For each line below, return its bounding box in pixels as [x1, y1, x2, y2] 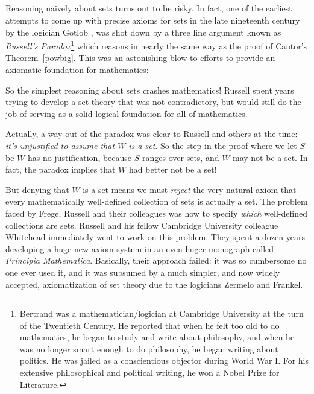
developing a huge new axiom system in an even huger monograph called [5, 242, 274, 255]
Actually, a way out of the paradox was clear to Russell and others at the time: [5, 127, 298, 140]
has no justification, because [27, 151, 132, 164]
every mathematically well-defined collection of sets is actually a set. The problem [5, 195, 308, 208]
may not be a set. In [233, 151, 308, 164]
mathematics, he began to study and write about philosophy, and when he [19, 331, 295, 343]
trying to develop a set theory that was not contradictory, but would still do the [5, 95, 301, 108]
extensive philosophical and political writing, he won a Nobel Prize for [19, 366, 280, 379]
